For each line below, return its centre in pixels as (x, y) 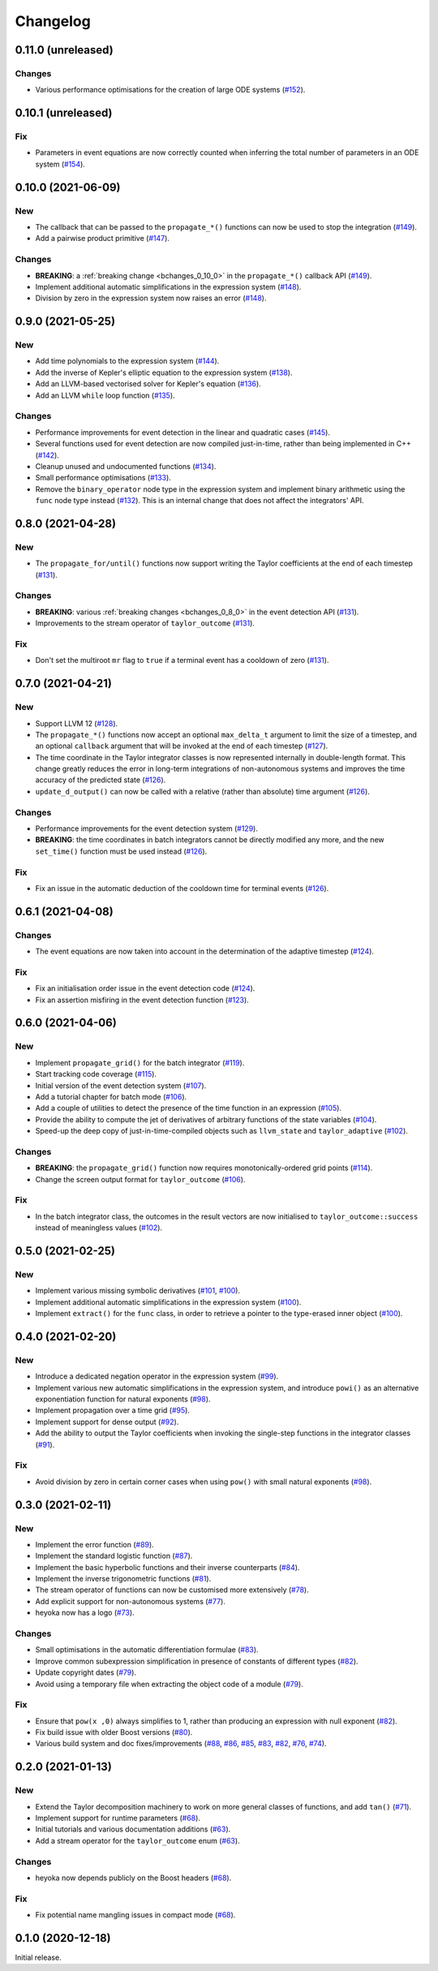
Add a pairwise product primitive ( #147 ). (103, 239)
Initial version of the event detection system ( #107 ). (121, 1085)
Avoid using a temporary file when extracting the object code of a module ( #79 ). (169, 1684)
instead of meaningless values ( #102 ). (99, 1228)
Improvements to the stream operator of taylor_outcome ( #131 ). (145, 623)
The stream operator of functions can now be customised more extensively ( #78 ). (172, 1590)
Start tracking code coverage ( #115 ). (96, 1074)
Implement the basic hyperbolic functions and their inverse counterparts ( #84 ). (167, 1567)
